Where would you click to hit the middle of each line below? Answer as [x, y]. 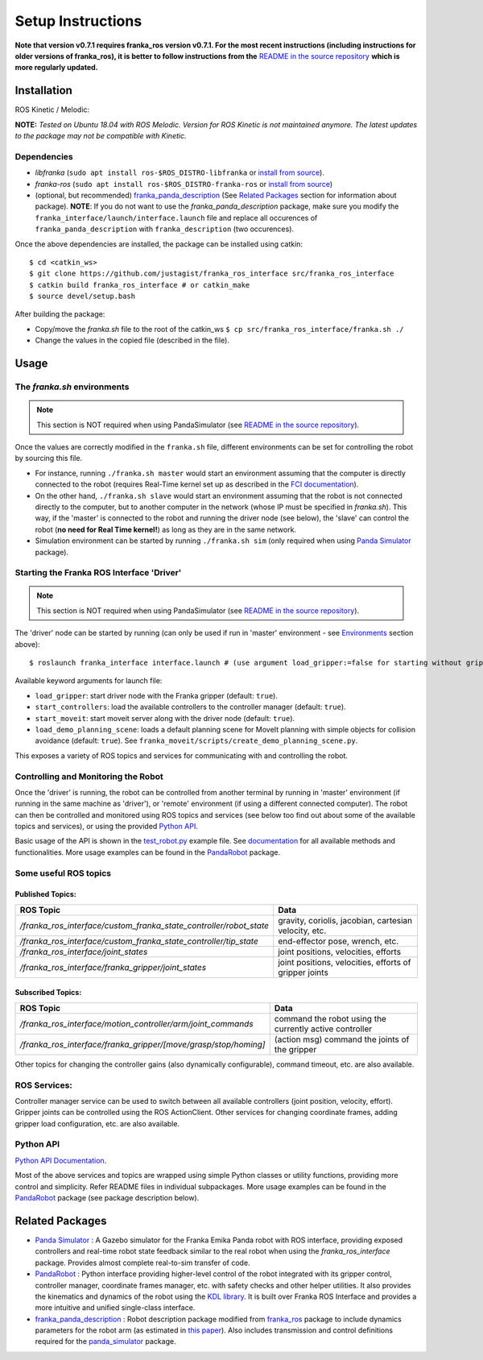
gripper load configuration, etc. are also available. [97, 1123]
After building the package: [60, 314]
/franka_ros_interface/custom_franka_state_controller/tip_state [139, 941]
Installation [43, 91]
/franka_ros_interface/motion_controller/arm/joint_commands [136, 1023]
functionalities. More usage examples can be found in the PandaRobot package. [148, 852]
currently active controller [323, 1029]
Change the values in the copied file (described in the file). [132, 340]
